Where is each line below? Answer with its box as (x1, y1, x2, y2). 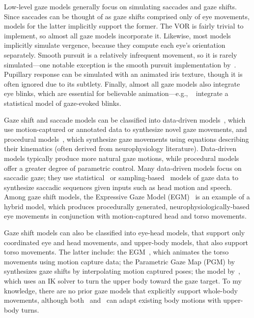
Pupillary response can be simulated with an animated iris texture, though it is (4, 69, 243, 79)
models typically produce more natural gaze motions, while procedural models (4, 153, 239, 163)
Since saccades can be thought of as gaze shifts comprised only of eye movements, (4, 11, 250, 21)
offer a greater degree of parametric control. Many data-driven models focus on (4, 162, 242, 173)
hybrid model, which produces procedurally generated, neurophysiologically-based (4, 201, 250, 211)
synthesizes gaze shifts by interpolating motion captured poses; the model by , (4, 266, 240, 276)
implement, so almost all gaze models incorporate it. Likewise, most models (4, 30, 231, 40)
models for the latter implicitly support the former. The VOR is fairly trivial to (4, 21, 244, 31)
